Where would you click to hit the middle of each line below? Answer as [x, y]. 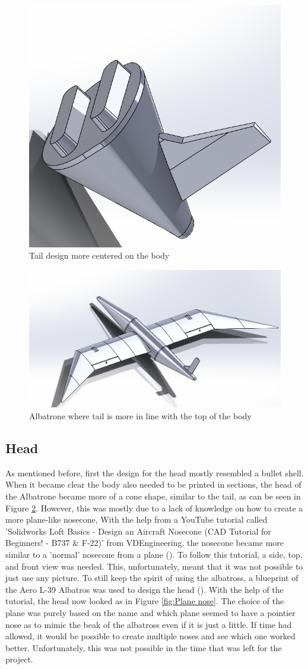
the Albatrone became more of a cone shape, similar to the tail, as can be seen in [153, 496]
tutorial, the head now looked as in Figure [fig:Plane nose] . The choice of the [145, 601]
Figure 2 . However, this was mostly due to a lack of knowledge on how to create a [154, 508]
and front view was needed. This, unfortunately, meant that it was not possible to [154, 566]
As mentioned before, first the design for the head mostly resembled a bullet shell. [155, 472]
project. [19, 659]
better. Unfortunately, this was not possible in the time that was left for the [144, 647]
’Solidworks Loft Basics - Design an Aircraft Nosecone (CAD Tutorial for [138, 531]
